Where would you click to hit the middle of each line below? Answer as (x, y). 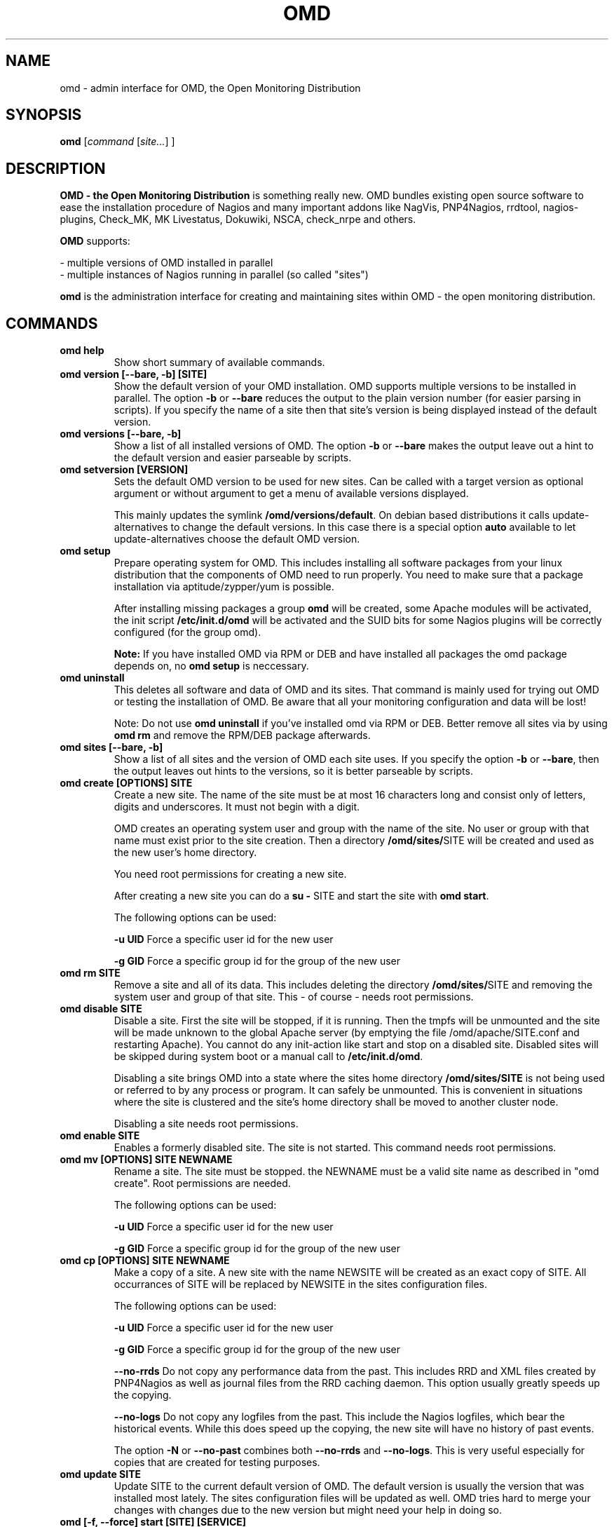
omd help (82, 351)
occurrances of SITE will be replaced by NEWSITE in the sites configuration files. (301, 1284)
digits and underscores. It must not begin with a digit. (237, 807)
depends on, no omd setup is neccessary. (211, 666)
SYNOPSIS (44, 115)
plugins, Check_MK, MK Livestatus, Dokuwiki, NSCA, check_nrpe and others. (238, 219)
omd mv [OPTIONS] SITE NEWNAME (146, 1160)
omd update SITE (100, 1474)
